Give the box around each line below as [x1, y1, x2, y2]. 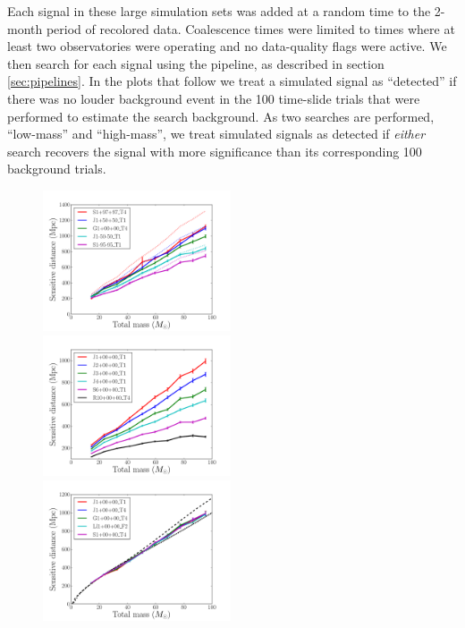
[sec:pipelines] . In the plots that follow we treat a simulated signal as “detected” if [7, 72, 457, 90]
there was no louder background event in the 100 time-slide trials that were [7, 89, 420, 107]
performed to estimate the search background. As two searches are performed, [7, 106, 435, 125]
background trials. [7, 159, 106, 178]
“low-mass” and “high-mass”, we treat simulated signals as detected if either [7, 124, 426, 143]
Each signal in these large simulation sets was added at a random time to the [7, 2, 431, 20]
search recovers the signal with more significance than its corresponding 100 [7, 141, 422, 160]
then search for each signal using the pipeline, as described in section [7, 54, 385, 72]
